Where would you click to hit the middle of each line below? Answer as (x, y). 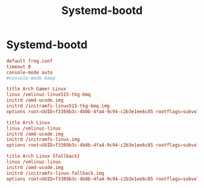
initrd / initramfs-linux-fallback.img (55, 173)
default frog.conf (29, 61)
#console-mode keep (31, 78)
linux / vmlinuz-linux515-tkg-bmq (49, 95)
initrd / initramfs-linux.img (43, 140)
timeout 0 (19, 67)
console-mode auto (29, 72)
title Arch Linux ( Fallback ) (43, 156)
